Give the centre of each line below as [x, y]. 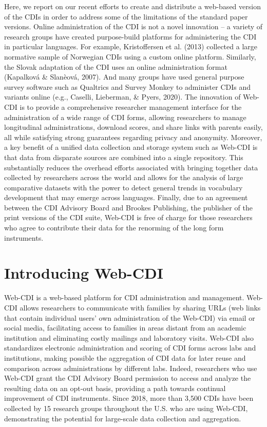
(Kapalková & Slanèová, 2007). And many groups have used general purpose [124, 77]
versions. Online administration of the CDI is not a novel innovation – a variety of [133, 26]
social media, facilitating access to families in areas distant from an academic [125, 328]
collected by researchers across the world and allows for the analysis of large [124, 177]
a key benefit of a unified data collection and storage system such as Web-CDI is [131, 147]
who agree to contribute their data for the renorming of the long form [114, 228]
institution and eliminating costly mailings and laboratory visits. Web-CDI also [129, 337]
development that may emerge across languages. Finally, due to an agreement [126, 197]
